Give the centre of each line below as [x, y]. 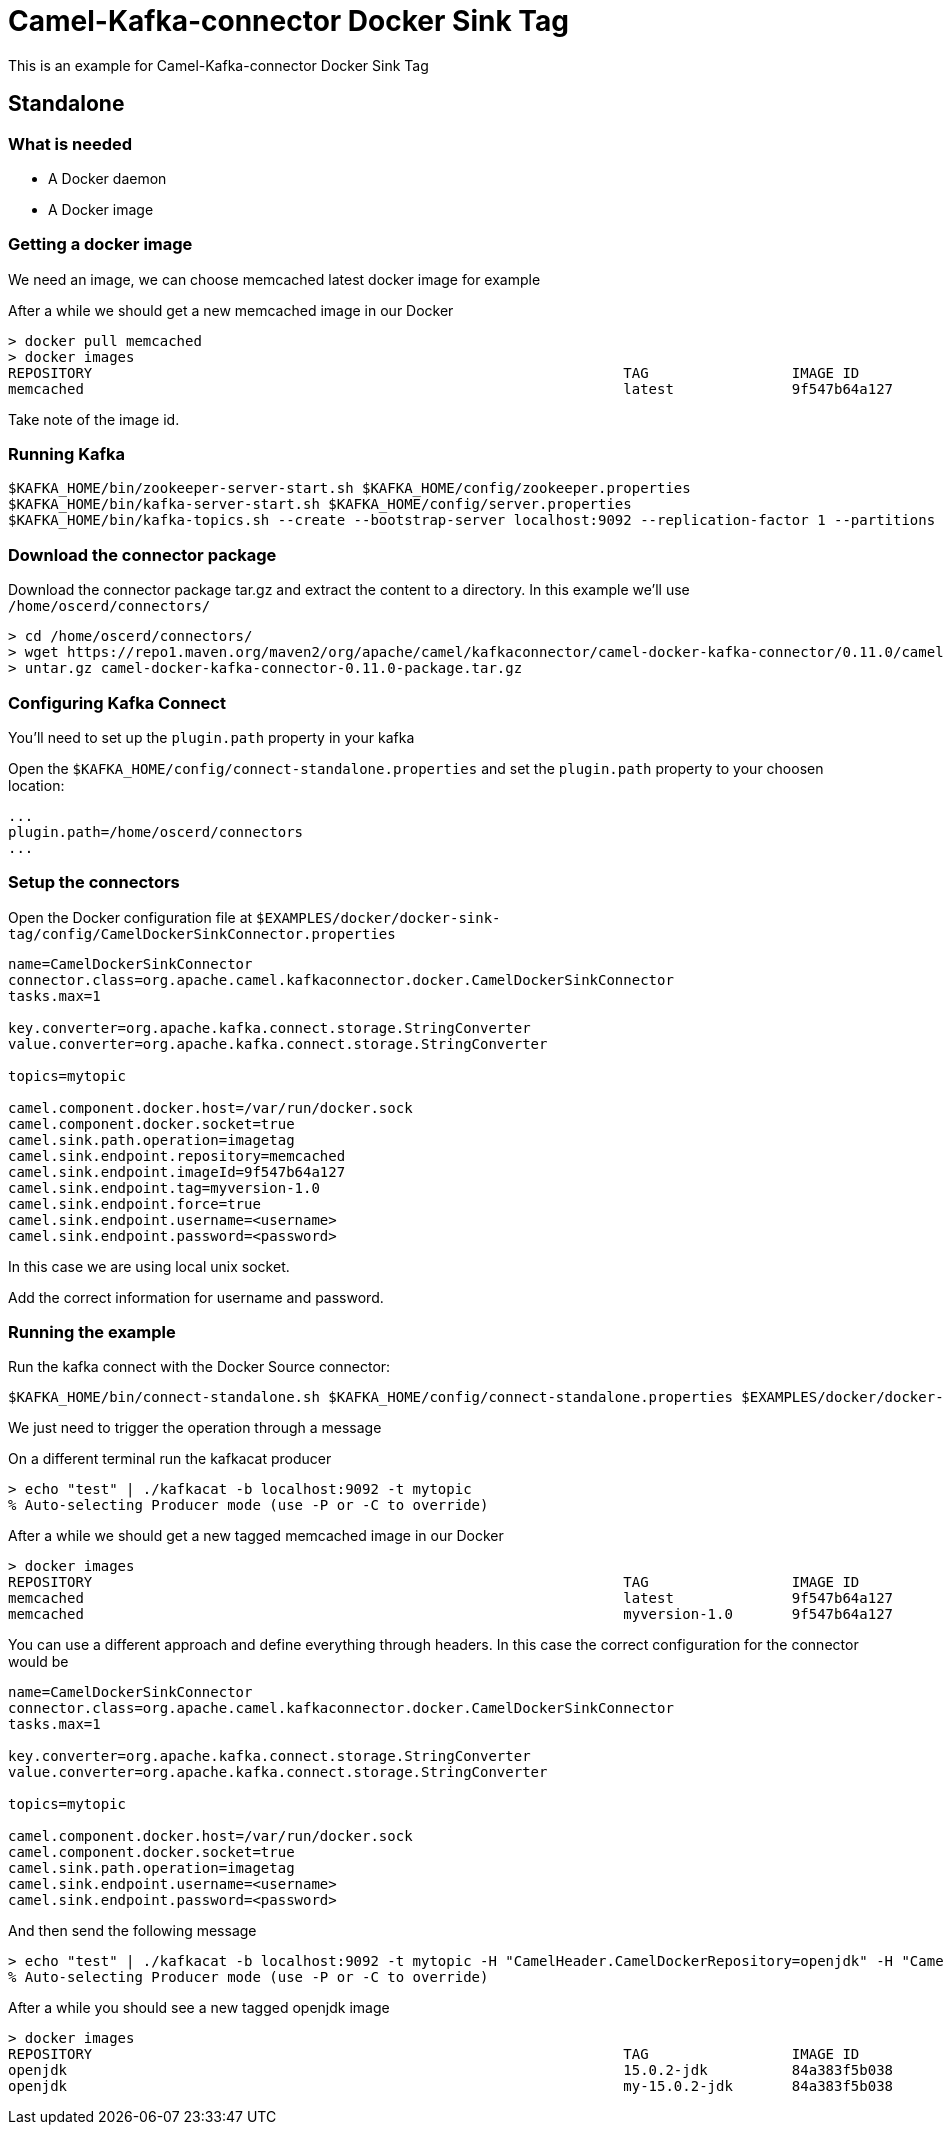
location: [36, 785]
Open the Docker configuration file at [130, 917]
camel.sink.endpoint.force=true [134, 1203]
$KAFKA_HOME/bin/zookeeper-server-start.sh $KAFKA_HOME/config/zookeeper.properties [349, 488]
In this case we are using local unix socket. [149, 1266]
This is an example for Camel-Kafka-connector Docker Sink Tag [218, 65]
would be [38, 1662]
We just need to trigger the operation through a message [195, 1428]
